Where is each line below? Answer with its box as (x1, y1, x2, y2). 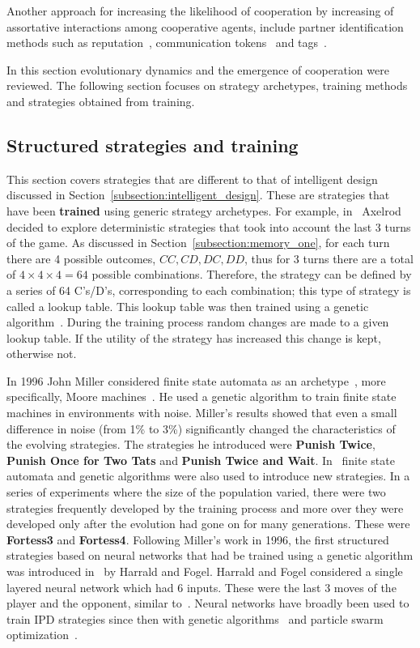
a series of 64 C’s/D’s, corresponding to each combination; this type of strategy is (6, 281, 411, 298)
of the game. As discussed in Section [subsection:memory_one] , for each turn (6, 234, 390, 251)
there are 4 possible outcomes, (6, 249, 156, 266)
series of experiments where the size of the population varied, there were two (6, 484, 386, 501)
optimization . (6, 626, 78, 643)
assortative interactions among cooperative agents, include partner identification (6, 18, 404, 35)
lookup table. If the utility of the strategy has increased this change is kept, (6, 329, 381, 346)
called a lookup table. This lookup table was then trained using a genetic (6, 297, 369, 314)
